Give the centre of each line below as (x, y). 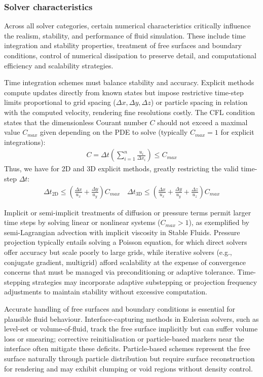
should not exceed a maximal (202, 122)
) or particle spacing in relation (199, 102)
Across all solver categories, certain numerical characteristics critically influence (127, 26)
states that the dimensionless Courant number (76, 122)
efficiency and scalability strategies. (59, 65)
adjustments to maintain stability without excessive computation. (106, 292)
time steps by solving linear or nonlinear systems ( (82, 222)
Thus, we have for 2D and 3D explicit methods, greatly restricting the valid (121, 168)
